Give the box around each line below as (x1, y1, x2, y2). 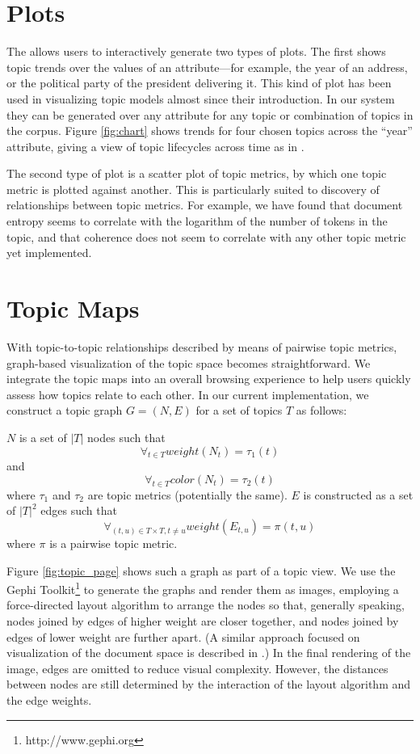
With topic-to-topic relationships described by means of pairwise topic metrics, (6, 338, 397, 355)
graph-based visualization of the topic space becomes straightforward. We (6, 354, 371, 371)
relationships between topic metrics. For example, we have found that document (6, 196, 403, 213)
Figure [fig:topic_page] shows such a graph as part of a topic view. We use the (6, 562, 396, 579)
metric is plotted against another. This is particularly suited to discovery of (6, 180, 380, 197)
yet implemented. (6, 244, 92, 261)
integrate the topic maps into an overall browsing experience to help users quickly (6, 370, 411, 387)
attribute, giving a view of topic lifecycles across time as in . (6, 137, 304, 154)
